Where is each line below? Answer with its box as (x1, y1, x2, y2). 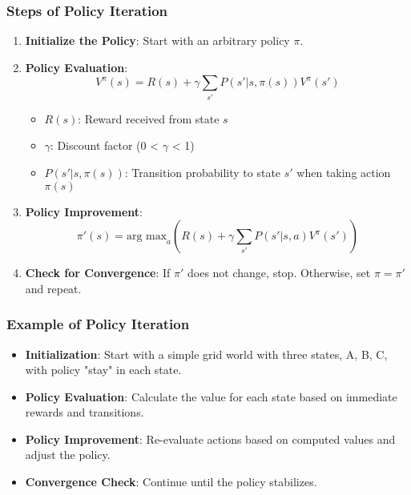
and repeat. (25, 280, 82, 296)
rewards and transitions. (25, 404, 144, 421)
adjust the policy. (25, 446, 111, 463)
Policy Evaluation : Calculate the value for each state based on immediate (25, 388, 397, 404)
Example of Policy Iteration (6, 314, 190, 334)
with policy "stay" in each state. (25, 361, 182, 378)
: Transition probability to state (124, 163, 281, 180)
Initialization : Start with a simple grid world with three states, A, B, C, (25, 345, 388, 362)
